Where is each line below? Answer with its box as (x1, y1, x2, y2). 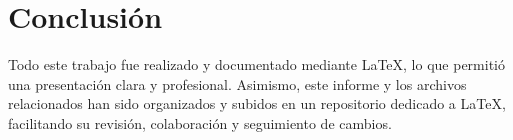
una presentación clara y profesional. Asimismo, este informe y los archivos (8, 73, 467, 94)
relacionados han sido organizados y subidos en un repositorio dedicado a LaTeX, (8, 93, 506, 114)
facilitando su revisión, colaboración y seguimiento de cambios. (8, 112, 392, 133)
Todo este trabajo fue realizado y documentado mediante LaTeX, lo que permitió (8, 54, 505, 75)
